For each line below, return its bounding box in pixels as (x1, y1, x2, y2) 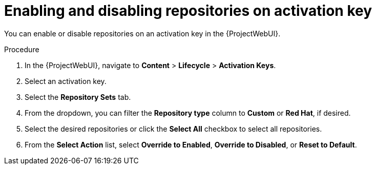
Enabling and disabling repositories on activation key (4, 2, 372, 19)
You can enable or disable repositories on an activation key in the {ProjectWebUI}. (4, 29, 281, 38)
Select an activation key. (25, 76, 107, 86)
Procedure (4, 45, 39, 54)
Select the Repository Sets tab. (25, 92, 131, 101)
